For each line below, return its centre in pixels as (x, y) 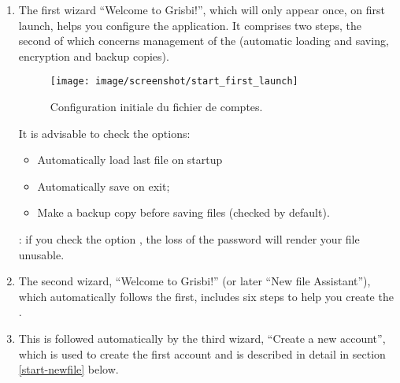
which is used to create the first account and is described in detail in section (202, 353)
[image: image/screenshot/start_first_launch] (174, 82)
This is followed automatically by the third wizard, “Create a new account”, (202, 338)
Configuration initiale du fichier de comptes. (156, 107)
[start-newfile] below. (69, 369)
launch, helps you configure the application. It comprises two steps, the (190, 25)
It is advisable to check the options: (104, 133)
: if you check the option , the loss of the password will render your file (189, 239)
